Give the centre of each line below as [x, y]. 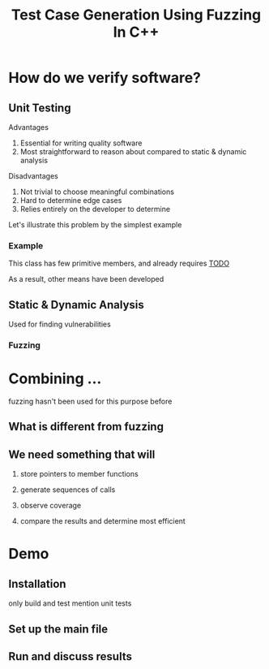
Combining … [55, 379]
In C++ [136, 32]
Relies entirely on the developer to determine [95, 209]
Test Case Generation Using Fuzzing [136, 15]
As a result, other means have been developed [86, 279]
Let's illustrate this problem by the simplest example [95, 224]
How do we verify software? [105, 78]
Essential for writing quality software [81, 143]
